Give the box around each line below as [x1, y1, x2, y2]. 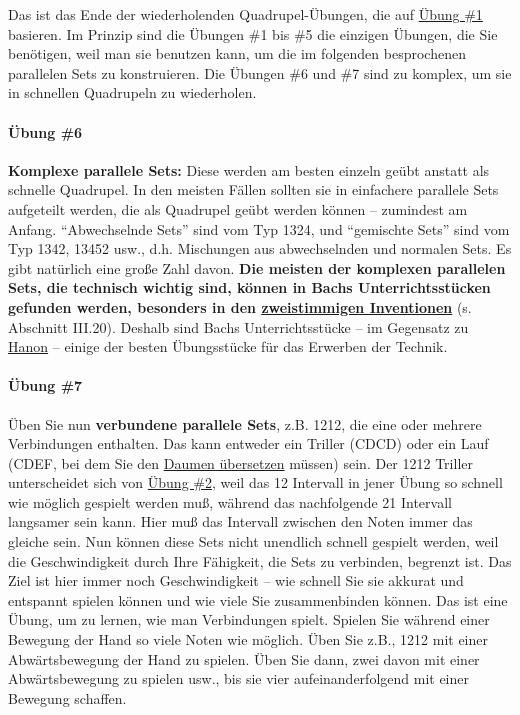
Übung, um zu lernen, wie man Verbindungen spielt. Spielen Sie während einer [8, 609, 490, 630]
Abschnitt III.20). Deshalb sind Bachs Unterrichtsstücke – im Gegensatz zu [8, 316, 469, 337]
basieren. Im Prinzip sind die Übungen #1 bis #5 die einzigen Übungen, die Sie [8, 23, 498, 44]
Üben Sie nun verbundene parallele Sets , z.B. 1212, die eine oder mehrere [8, 413, 482, 434]
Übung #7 [8, 375, 83, 396]
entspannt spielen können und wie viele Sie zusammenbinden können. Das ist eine [8, 589, 508, 610]
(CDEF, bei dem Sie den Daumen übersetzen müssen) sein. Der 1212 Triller [8, 452, 473, 473]
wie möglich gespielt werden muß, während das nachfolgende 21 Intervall [8, 491, 452, 512]
